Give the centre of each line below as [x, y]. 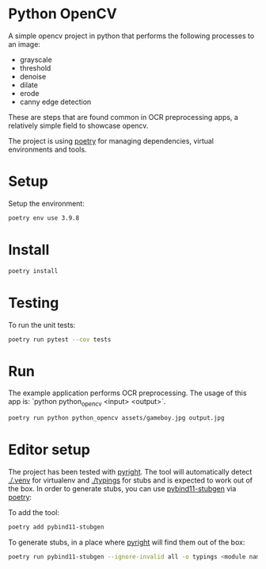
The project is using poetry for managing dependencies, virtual [111, 140]
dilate [28, 85]
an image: [25, 44]
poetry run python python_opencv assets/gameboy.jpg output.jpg [116, 418]
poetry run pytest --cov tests [60, 339]
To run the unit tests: [42, 325]
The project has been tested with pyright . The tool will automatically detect [130, 471]
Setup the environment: [46, 203]
